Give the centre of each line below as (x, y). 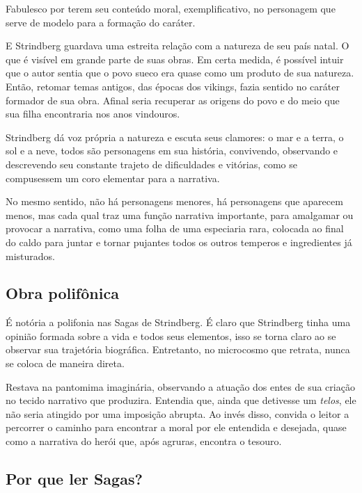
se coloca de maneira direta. (65, 363)
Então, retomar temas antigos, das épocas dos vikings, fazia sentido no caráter (173, 86)
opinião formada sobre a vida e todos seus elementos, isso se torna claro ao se (171, 336)
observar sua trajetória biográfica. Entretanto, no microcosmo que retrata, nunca (178, 349)
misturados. (30, 256)
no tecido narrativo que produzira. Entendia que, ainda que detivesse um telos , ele (181, 400)
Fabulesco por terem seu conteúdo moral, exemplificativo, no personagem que (171, 8)
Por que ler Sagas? (74, 479)
